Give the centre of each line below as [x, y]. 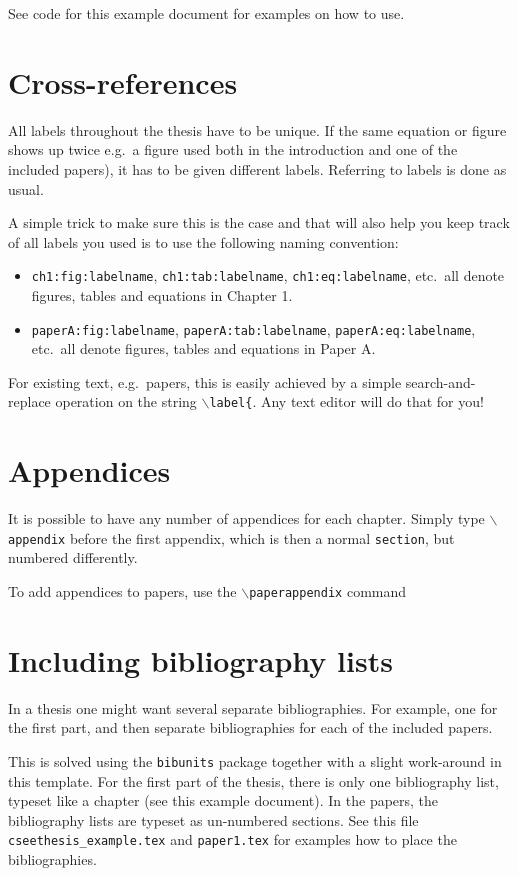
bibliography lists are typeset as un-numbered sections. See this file [213, 819]
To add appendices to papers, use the [122, 591]
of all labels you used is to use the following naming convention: [203, 241]
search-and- [440, 381]
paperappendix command [328, 591]
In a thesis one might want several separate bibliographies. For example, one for [253, 707]
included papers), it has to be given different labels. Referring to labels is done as [257, 168]
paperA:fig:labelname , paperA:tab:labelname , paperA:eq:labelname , [253, 328]
